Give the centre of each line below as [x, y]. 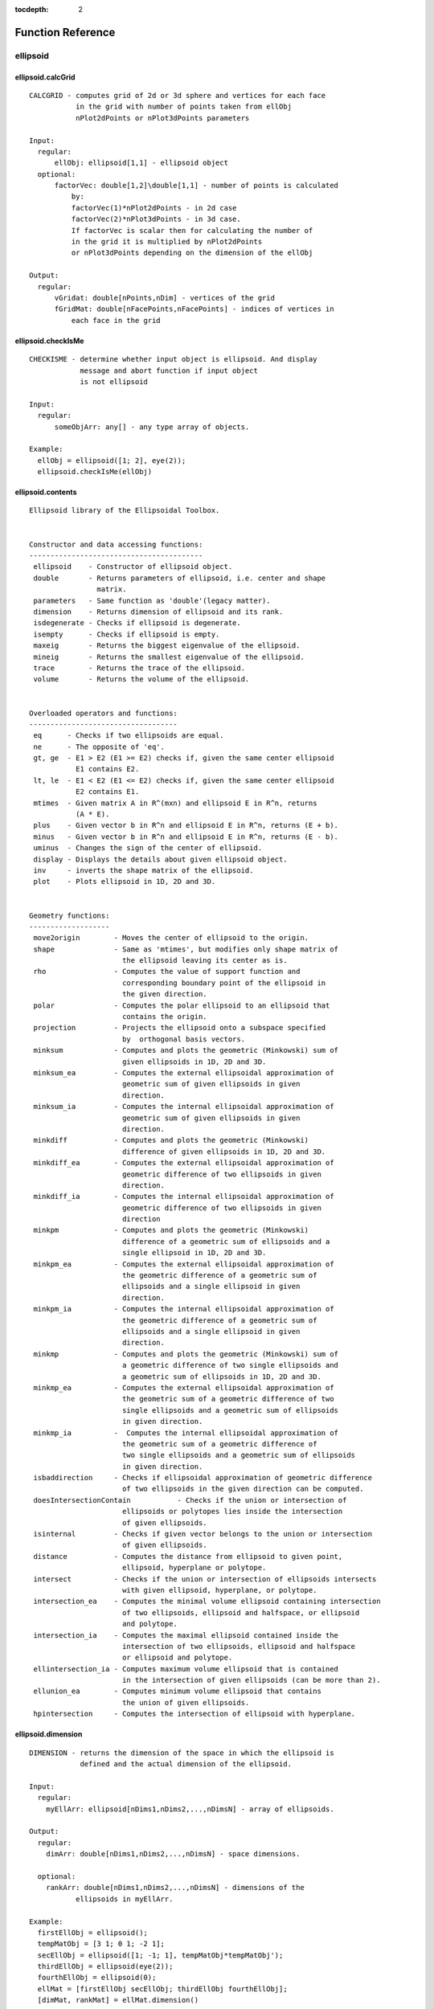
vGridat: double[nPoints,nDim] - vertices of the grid [164, 298]
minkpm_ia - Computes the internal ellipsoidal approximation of [184, 1309]
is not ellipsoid [114, 381]
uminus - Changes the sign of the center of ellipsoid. [148, 848]
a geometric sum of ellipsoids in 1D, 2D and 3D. [221, 1377]
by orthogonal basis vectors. [183, 1039]
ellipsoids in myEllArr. [124, 1899]
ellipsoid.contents [46, 492]
